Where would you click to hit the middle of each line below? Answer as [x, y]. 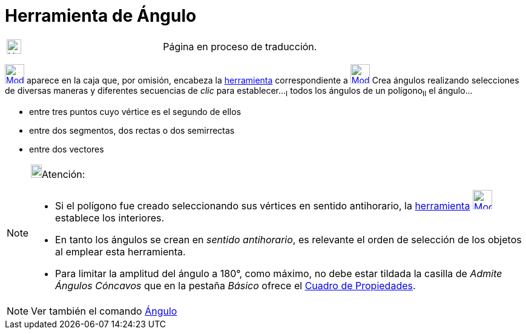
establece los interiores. [110, 218]
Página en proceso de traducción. [240, 46]
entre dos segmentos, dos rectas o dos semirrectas [132, 130]
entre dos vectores [67, 149]
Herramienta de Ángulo [101, 16]
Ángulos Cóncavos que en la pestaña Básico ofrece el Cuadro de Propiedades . [235, 285]
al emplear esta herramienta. [120, 251]
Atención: [64, 174]
